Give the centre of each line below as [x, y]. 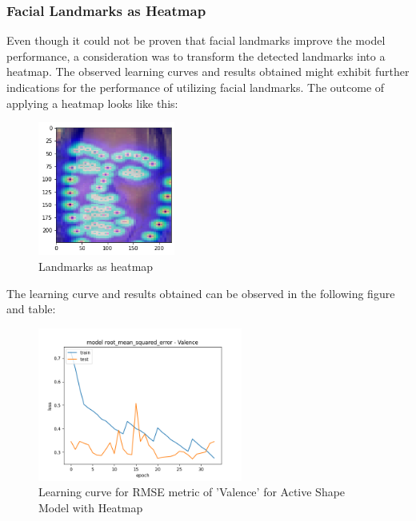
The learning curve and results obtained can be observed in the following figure [201, 293]
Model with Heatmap [91, 507]
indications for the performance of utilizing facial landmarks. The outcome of [196, 87]
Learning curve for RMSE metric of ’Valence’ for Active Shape [192, 492]
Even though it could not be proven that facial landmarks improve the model [196, 40]
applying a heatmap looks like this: [92, 103]
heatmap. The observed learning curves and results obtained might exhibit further [208, 72]
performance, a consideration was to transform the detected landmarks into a [196, 56]
